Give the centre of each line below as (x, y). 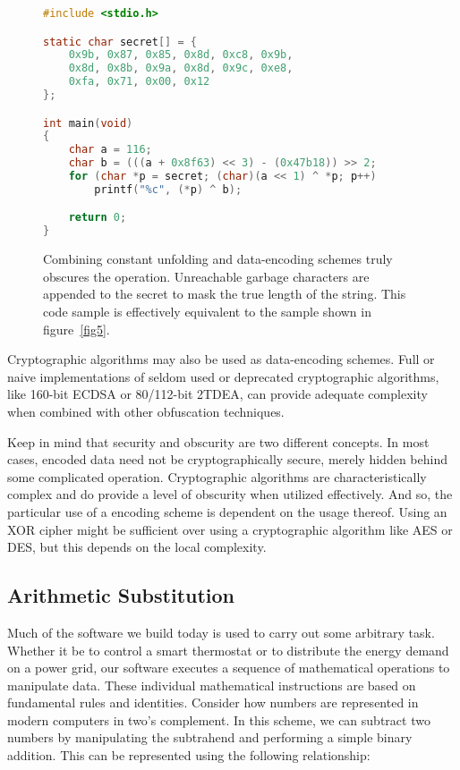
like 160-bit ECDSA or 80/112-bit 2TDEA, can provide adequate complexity (217, 394)
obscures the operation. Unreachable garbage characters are (206, 276)
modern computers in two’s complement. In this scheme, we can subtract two (219, 719)
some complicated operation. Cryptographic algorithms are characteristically (217, 476)
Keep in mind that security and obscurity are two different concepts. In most (218, 441)
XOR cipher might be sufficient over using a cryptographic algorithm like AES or (230, 529)
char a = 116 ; (110, 150)
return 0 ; (98, 218)
